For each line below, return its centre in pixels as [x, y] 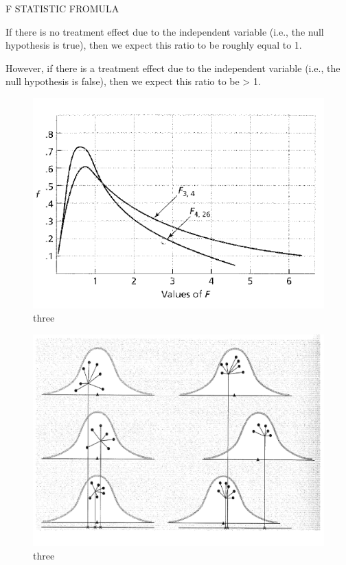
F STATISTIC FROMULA [62, 8]
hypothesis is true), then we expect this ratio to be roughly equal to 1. [154, 45]
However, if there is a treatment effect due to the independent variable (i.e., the [173, 68]
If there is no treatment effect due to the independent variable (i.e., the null [165, 31]
